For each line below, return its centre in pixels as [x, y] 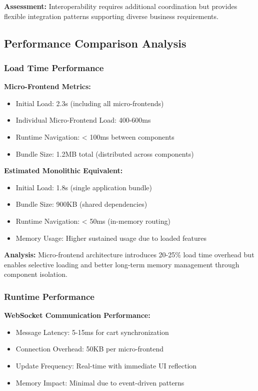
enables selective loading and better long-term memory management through [122, 264]
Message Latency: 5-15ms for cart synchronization [92, 332]
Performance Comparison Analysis [95, 43]
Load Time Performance [54, 67]
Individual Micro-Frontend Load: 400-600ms [83, 120]
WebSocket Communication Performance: [77, 315]
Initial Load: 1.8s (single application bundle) [84, 187]
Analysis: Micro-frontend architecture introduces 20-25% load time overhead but [129, 255]
